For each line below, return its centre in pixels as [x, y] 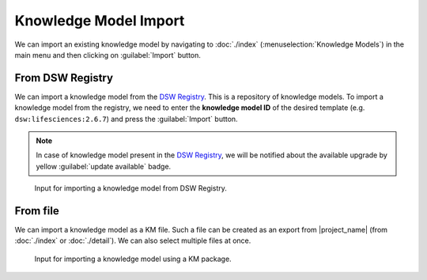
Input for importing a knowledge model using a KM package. [133, 259]
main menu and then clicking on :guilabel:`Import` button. [108, 55]
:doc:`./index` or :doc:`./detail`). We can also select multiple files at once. [133, 240]
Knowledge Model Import [100, 21]
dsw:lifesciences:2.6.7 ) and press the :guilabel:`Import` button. [126, 119]
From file [37, 211]
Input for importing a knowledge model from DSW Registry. [130, 188]
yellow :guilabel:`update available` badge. [104, 166]
